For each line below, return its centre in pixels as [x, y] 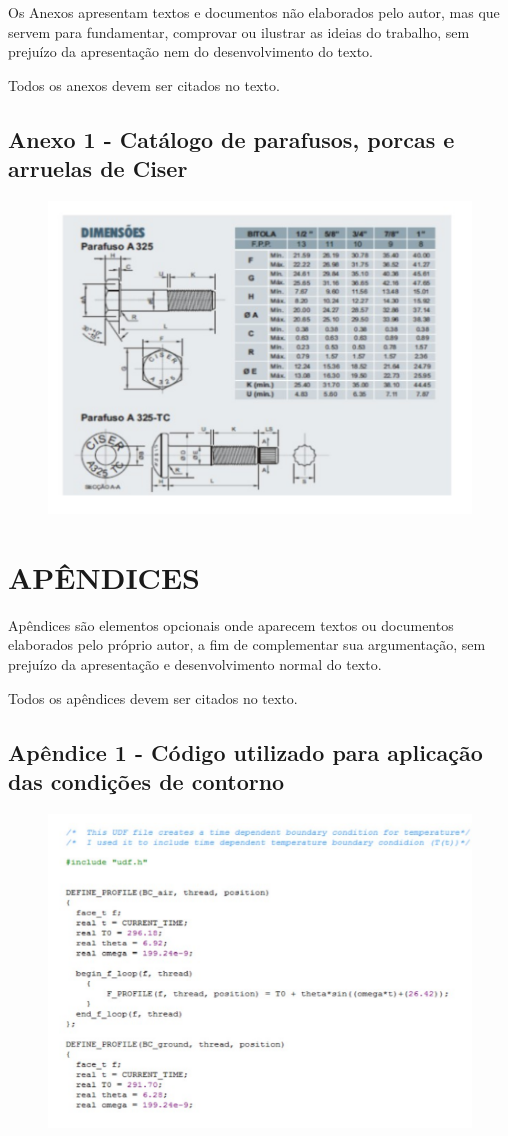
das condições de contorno [146, 781]
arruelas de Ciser [98, 168]
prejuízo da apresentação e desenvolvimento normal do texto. [195, 664]
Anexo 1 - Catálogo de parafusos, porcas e [231, 138]
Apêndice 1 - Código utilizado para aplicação [245, 751]
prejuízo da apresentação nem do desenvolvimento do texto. [190, 51]
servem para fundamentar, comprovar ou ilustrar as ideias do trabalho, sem [239, 31]
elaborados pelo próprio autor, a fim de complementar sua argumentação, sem [247, 644]
